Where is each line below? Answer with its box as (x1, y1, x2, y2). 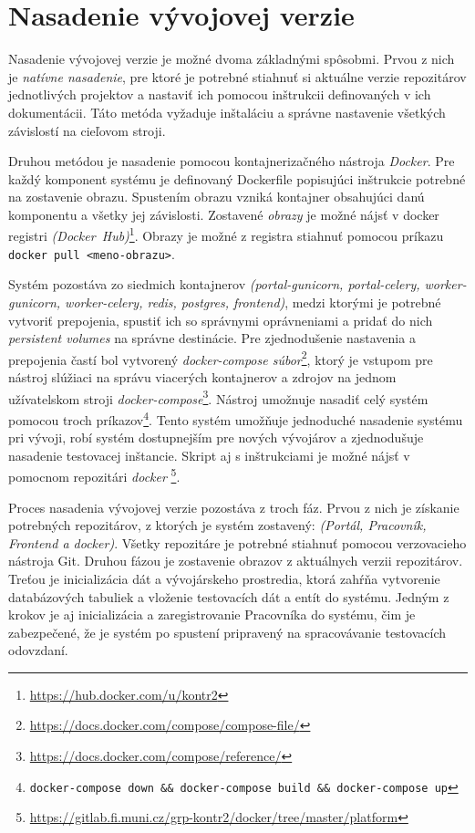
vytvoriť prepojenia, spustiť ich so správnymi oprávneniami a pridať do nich (8, 310, 433, 329)
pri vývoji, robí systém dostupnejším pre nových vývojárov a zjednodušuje (8, 428, 424, 447)
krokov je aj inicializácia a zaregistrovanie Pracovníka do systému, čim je (8, 605, 416, 624)
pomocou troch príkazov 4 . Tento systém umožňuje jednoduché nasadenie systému (8, 407, 463, 429)
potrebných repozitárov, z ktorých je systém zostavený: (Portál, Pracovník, (8, 515, 427, 535)
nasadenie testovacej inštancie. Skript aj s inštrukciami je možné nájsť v (8, 445, 410, 464)
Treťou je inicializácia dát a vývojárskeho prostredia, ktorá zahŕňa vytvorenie (8, 568, 440, 588)
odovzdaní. (8, 640, 68, 660)
